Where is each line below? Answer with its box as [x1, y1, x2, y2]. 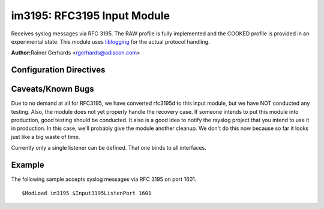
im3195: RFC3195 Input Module [11, 9, 170, 22]
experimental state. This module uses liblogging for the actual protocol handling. [11, 38, 210, 45]
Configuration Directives [11, 65, 106, 75]
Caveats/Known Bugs [11, 84, 94, 94]
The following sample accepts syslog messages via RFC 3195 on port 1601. [11, 175, 197, 183]
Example [11, 160, 44, 170]
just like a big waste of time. [11, 133, 80, 140]
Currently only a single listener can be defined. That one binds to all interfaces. [11, 144, 206, 152]
